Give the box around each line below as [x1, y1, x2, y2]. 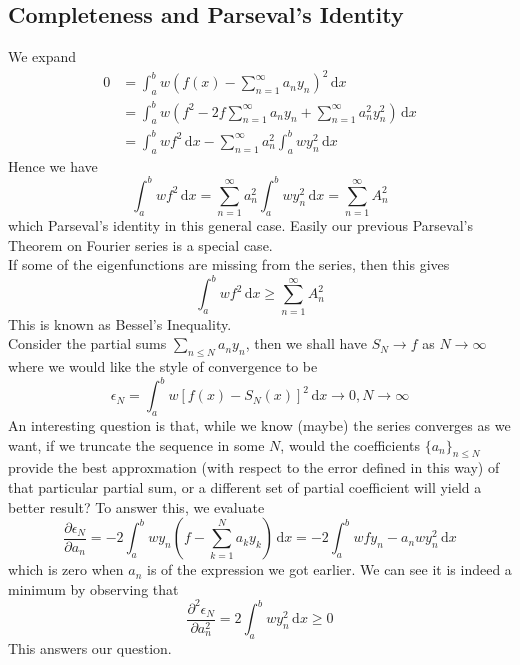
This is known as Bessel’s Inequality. [8, 313, 232, 334]
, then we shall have [245, 333, 368, 354]
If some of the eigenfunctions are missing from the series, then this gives [8, 254, 450, 275]
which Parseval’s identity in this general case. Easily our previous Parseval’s [8, 215, 473, 236]
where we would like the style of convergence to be [8, 356, 318, 377]
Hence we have [8, 155, 98, 176]
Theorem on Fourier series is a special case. [8, 234, 273, 255]
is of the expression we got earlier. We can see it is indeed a [147, 559, 512, 580]
